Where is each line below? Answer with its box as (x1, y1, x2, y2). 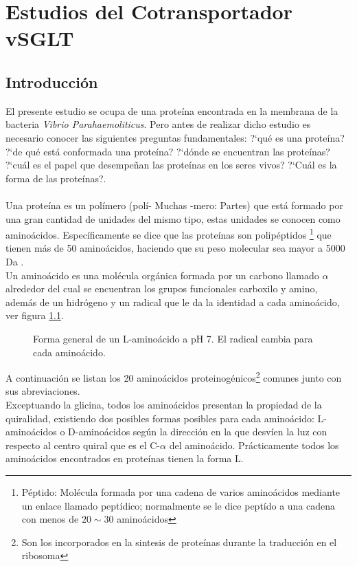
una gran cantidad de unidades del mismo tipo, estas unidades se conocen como (5, 211, 341, 226)
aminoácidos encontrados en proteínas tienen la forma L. (5, 451, 244, 466)
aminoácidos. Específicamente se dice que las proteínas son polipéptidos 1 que (5, 226, 332, 241)
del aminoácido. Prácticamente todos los (169, 437, 339, 452)
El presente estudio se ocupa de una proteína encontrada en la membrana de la (5, 103, 338, 118)
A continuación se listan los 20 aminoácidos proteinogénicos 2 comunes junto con (5, 369, 342, 384)
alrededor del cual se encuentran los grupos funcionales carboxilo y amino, (5, 281, 318, 296)
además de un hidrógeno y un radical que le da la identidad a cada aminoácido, (5, 294, 340, 309)
